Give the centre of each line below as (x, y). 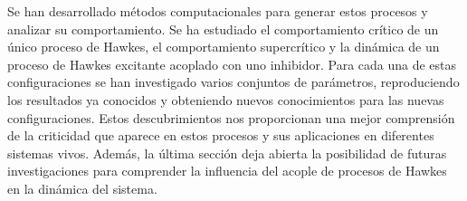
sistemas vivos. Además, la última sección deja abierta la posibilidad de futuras (227, 153)
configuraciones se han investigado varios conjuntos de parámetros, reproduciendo (233, 82)
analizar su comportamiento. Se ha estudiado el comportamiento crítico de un (223, 29)
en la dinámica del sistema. (82, 188)
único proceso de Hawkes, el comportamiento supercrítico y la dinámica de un (224, 47)
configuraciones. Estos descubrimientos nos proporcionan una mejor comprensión (231, 117)
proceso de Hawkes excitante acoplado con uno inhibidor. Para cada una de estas (232, 64)
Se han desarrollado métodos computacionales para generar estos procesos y (218, 11)
